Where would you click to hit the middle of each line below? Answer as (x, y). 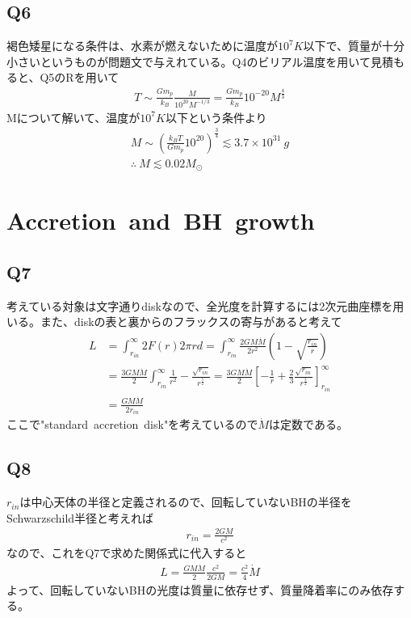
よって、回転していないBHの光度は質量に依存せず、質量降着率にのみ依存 (200, 589)
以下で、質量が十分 (354, 46)
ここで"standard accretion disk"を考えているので (132, 424)
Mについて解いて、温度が (73, 117)
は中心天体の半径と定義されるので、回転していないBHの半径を (186, 502)
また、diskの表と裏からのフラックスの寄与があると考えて (191, 322)
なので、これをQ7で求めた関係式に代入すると (127, 553)
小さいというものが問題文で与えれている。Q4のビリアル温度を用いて (189, 61)
